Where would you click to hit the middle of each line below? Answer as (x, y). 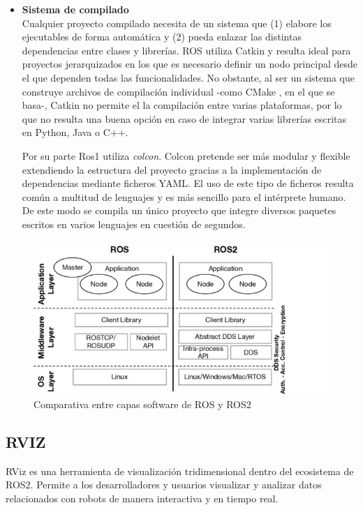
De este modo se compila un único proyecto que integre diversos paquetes (179, 210)
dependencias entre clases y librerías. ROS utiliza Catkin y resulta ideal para (186, 50)
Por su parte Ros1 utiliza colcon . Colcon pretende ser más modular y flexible (186, 155)
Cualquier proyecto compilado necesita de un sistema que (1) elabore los (177, 23)
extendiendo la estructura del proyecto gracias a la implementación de (172, 169)
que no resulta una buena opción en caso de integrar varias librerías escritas (184, 118)
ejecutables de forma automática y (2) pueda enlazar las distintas (162, 37)
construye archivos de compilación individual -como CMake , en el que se (178, 91)
